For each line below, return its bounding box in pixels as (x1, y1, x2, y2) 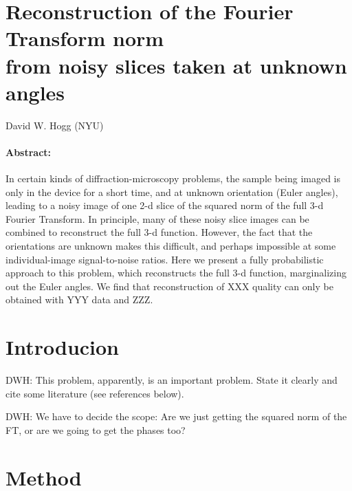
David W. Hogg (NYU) (5, 118, 104, 132)
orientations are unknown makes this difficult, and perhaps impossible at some (5, 239, 336, 253)
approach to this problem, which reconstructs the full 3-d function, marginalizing (5, 265, 346, 280)
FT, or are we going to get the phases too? (5, 422, 186, 437)
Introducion (5, 333, 120, 361)
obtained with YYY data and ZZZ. (5, 292, 153, 307)
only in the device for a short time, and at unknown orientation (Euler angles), (5, 184, 338, 199)
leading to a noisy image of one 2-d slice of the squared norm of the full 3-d (5, 198, 324, 212)
